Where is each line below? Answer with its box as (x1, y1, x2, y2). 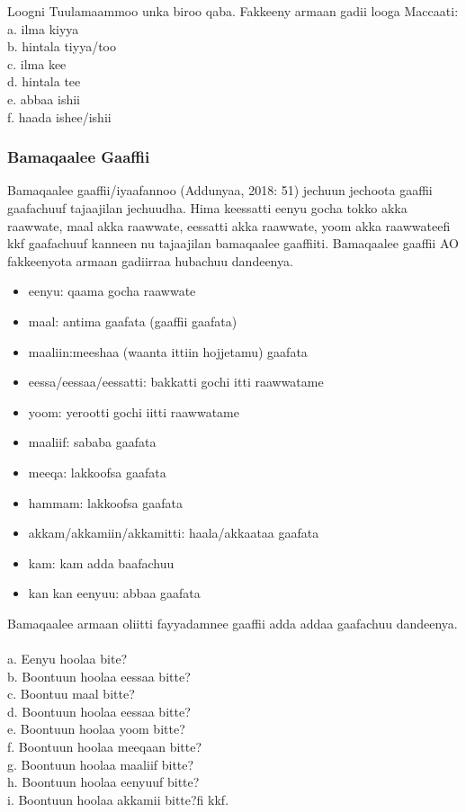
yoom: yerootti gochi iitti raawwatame (28, 402, 239, 421)
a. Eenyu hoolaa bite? (7, 649, 128, 668)
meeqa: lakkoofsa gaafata (28, 462, 166, 481)
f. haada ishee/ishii (7, 107, 112, 126)
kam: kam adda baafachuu (28, 553, 175, 572)
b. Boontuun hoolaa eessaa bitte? (7, 666, 191, 685)
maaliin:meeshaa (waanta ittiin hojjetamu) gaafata (28, 342, 308, 361)
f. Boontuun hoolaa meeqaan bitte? (7, 737, 202, 756)
